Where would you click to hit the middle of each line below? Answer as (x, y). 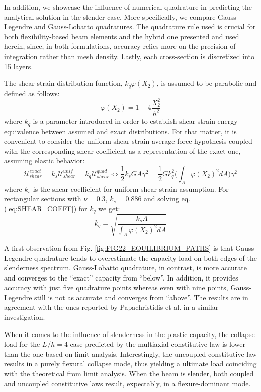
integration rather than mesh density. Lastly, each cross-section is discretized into (129, 56)
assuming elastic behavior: (45, 161)
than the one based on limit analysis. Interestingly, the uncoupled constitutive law (130, 353)
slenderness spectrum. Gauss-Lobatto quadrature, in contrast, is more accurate (125, 268)
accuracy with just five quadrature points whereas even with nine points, (116, 287)
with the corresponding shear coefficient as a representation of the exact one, (122, 151)
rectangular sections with (43, 199)
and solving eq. (167, 199)
